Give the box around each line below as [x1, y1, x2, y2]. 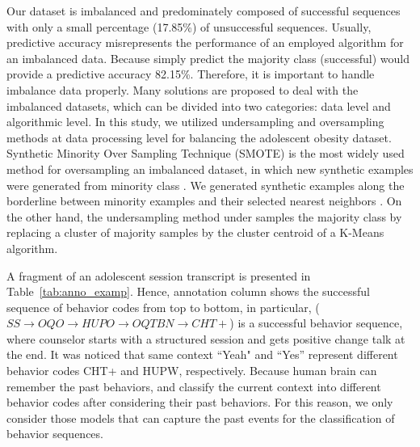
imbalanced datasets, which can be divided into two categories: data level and [6, 97, 391, 114]
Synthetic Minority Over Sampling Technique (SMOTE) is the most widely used [6, 145, 405, 162]
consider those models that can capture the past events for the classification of [6, 409, 395, 426]
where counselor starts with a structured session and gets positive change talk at [6, 330, 405, 347]
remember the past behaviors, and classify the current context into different [6, 377, 381, 394]
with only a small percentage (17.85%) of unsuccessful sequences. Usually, [6, 18, 372, 35]
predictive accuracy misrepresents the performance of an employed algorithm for [6, 34, 404, 51]
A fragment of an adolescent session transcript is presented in [6, 267, 311, 284]
